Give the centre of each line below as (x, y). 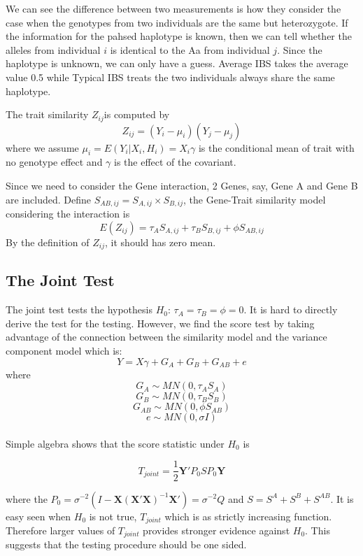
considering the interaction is (68, 214)
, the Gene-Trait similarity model (255, 199)
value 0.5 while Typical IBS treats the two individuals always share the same (170, 77)
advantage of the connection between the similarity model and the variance (166, 337)
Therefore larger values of (60, 530)
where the (27, 498)
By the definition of (48, 242)
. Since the (300, 49)
